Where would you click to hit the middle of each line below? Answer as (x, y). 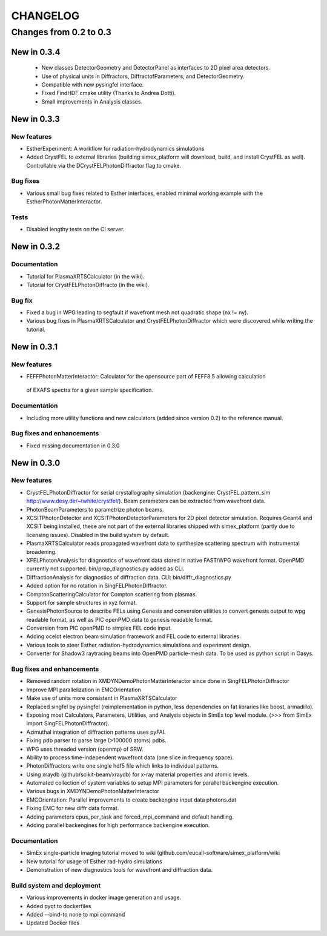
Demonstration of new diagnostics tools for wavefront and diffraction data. (120, 869)
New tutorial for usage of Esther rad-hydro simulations (94, 861)
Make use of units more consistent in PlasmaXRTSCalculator (102, 698)
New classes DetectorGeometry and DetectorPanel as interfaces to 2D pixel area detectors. (156, 68)
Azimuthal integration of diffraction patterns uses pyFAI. (96, 732)
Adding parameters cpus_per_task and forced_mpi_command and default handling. (130, 817)
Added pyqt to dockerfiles (59, 906)
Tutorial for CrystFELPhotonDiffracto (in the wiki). (88, 285)
